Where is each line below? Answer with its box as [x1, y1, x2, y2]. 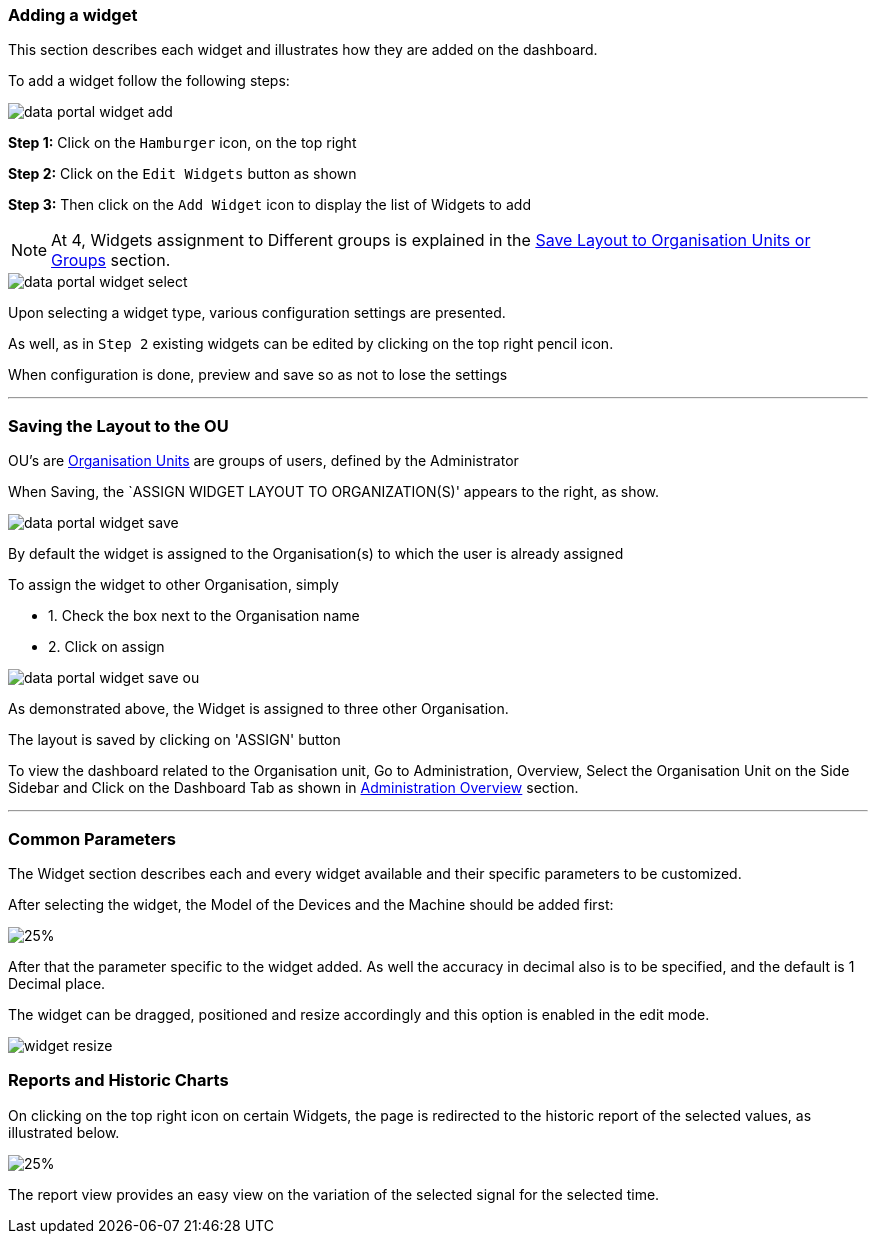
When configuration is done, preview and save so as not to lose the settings [8, 366, 508, 384]
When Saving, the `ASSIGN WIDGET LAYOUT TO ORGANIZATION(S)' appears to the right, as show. [8, 483, 660, 501]
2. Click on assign [48, 638, 165, 656]
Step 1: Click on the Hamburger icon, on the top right [8, 134, 357, 152]
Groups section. [51, 250, 171, 271]
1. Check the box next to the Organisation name [48, 607, 360, 625]
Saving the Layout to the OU [8, 415, 229, 436]
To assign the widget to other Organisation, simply [8, 576, 339, 594]
